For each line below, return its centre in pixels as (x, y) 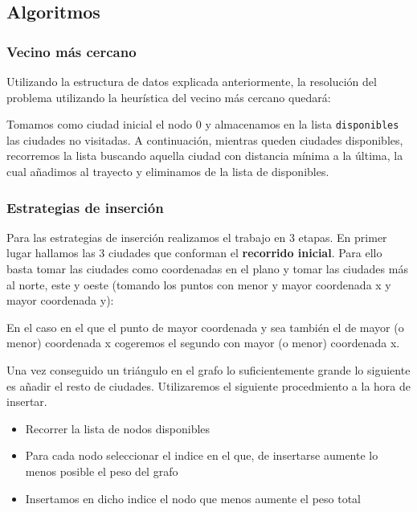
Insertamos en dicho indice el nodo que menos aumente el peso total (193, 498)
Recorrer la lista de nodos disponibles (118, 428)
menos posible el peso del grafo (102, 471)
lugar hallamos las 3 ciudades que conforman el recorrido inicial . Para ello (194, 253)
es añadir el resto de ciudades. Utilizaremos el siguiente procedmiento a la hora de (208, 385)
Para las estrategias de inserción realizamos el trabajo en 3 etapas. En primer (197, 237)
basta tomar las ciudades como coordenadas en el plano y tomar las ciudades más (207, 269)
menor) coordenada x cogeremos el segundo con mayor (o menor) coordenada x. (203, 343)
